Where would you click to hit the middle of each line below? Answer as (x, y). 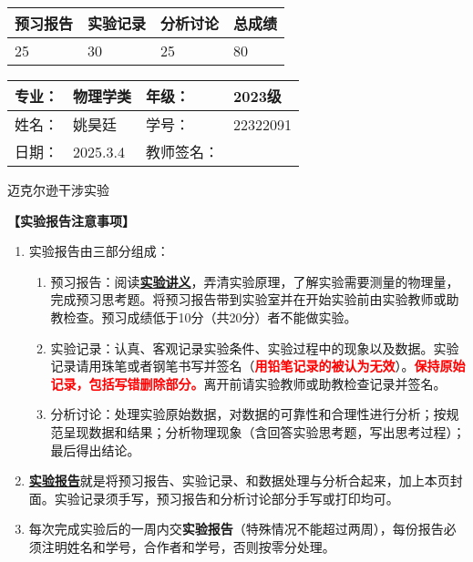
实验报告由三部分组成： (99, 251)
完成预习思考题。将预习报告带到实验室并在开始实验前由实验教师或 (248, 299)
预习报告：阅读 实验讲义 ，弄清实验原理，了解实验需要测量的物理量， (255, 281)
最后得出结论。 (95, 450)
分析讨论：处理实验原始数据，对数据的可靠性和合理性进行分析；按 (248, 414)
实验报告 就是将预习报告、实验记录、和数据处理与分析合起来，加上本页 (239, 480)
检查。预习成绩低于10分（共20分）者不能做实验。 (210, 317)
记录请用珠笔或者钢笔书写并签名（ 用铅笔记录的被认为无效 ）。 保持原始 (258, 366)
